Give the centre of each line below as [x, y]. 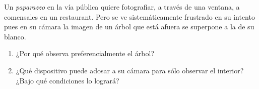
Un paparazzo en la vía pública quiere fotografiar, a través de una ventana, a [122, 7]
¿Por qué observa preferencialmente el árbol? [85, 53]
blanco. [15, 36]
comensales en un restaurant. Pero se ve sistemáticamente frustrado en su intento [129, 16]
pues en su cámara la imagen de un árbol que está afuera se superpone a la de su [129, 27]
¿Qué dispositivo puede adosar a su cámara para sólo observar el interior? [130, 70]
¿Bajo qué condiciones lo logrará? [68, 80]
